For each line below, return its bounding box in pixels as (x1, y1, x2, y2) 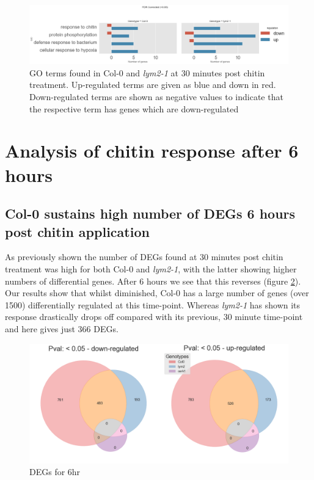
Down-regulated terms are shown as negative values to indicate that (29, 90, 283, 103)
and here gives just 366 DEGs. (5, 322, 119, 335)
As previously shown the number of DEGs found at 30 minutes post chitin (5, 250, 283, 263)
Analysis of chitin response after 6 (5, 138, 299, 163)
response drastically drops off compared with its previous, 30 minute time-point (5, 310, 303, 323)
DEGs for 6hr (29, 465, 81, 478)
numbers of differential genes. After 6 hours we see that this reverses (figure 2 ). (5, 274, 301, 287)
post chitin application (5, 222, 150, 241)
